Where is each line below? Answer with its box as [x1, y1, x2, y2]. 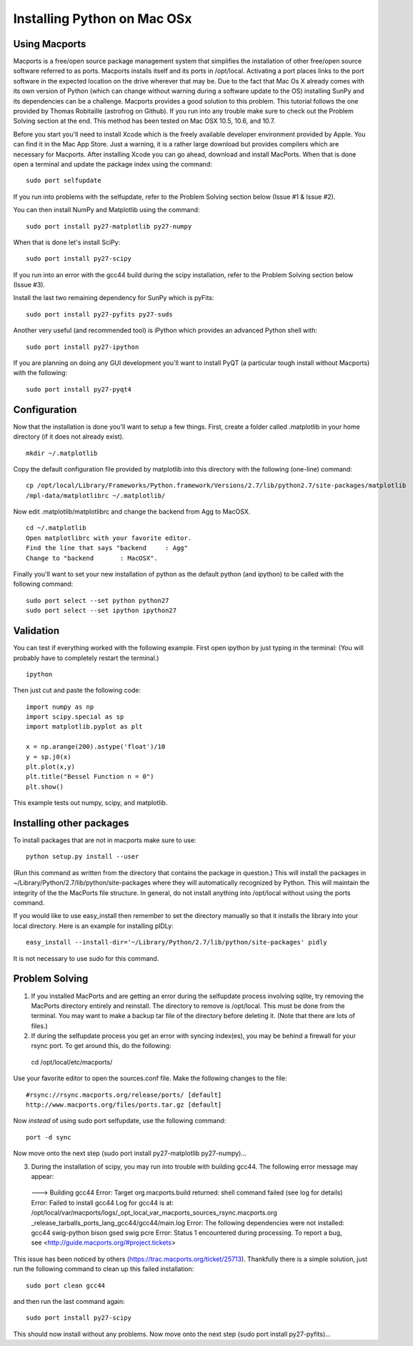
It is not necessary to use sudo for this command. [13, 954, 159, 962]
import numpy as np [26, 702, 94, 711]
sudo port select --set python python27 [26, 597, 169, 604]
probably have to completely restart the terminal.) [13, 654, 159, 662]
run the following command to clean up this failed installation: [13, 1265, 194, 1273]
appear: [31, 1172, 54, 1180]
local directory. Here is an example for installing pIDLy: [13, 922, 174, 930]
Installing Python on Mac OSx [13, 11, 192, 26]
